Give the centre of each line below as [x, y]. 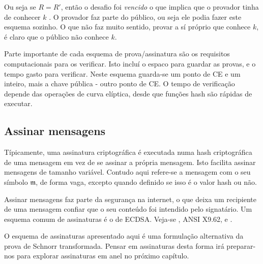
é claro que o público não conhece [56, 36]
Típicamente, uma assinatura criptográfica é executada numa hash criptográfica [128, 152]
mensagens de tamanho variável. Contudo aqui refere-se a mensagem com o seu [127, 172]
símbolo [16, 181]
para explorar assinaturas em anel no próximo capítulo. [103, 256]
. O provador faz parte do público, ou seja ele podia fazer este [145, 16]
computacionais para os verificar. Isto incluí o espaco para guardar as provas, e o [130, 63]
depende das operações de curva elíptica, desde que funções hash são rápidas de [128, 93]
